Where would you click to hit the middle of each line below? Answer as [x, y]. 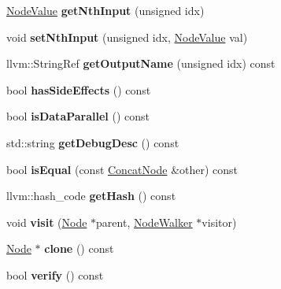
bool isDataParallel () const [78, 116]
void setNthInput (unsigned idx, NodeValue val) [127, 37]
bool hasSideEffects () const [79, 89]
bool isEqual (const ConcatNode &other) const [122, 169]
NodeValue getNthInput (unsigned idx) [105, 10]
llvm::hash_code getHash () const [91, 196]
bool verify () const [55, 274]
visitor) [219, 222]
